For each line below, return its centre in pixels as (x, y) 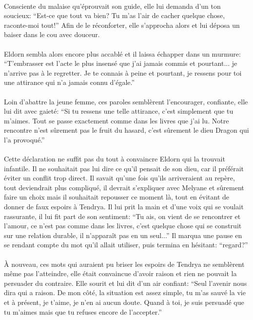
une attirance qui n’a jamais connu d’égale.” (69, 82)
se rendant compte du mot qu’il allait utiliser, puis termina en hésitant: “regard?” (126, 245)
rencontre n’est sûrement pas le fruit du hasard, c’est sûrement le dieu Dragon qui (126, 130)
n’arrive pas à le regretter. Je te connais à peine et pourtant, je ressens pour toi (123, 72)
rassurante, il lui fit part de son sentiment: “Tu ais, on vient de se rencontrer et (122, 216)
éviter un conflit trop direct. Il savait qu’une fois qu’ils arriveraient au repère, (119, 178)
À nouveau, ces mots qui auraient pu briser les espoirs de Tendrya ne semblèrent (124, 264)
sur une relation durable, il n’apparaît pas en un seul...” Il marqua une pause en (123, 235)
